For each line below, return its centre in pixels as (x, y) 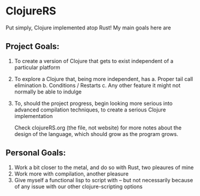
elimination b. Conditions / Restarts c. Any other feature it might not (97, 85)
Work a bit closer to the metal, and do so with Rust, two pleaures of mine (104, 167)
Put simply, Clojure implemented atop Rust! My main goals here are (88, 28)
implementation (34, 116)
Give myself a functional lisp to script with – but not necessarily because (104, 180)
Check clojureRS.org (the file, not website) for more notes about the (98, 128)
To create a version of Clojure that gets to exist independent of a (94, 61)
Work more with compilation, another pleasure (72, 174)
